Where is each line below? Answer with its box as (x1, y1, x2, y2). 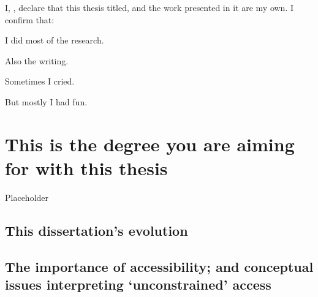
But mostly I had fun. (5, 95, 88, 108)
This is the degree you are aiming (5, 131, 295, 156)
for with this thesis (5, 155, 168, 180)
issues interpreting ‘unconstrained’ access (5, 275, 271, 294)
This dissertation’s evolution (5, 220, 188, 239)
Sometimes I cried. (5, 75, 75, 88)
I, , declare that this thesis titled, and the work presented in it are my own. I (5, 1, 293, 13)
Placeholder (5, 190, 49, 203)
